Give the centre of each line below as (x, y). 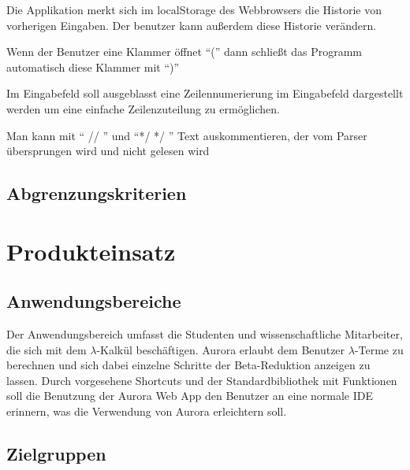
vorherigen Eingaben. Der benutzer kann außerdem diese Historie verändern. (192, 25)
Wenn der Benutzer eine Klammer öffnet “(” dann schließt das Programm (184, 52)
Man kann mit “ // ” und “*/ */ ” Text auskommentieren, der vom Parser (187, 135)
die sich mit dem (47, 349)
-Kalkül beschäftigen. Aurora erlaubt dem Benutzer (221, 349)
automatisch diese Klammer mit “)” (93, 67)
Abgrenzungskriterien (97, 193)
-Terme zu (379, 349)
